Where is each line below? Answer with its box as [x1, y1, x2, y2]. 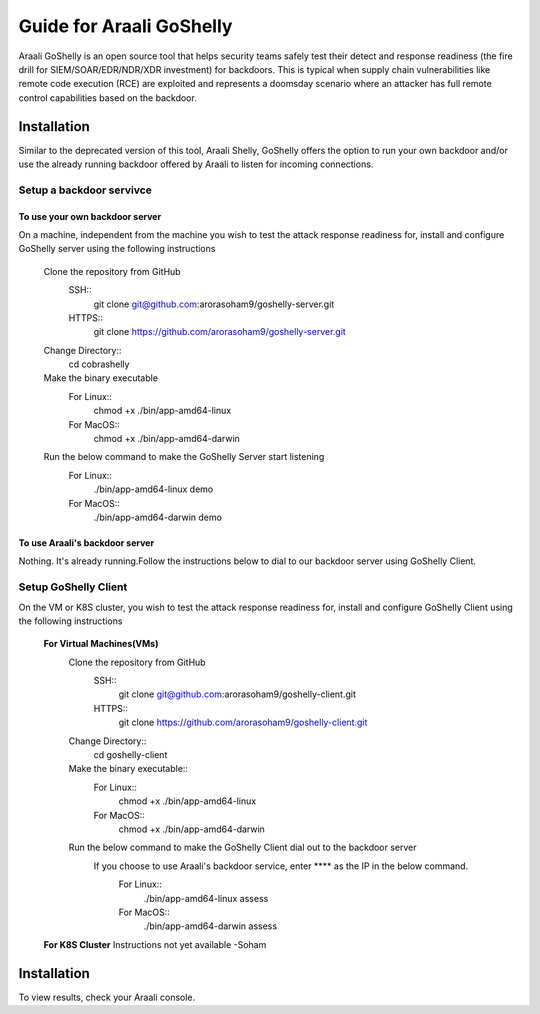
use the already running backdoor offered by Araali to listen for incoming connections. [18, 158, 374, 170]
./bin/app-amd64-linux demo [93, 483, 214, 495]
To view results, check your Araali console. [18, 991, 196, 1003]
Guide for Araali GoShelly [18, 15, 233, 37]
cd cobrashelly [68, 358, 130, 370]
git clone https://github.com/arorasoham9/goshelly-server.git [93, 326, 347, 338]
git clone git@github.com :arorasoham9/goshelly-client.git [118, 688, 357, 700]
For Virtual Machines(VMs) [43, 638, 159, 650]
